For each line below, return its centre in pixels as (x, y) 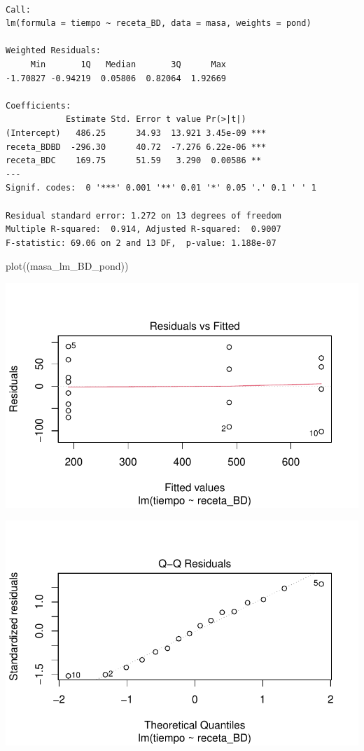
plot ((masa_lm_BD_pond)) (67, 266)
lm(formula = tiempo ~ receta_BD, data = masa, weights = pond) (159, 23)
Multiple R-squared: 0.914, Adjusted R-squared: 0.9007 (143, 229)
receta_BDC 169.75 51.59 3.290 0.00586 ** (134, 161)
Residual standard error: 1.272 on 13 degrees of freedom (143, 215)
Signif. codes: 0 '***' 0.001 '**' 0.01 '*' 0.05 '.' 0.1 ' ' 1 (161, 188)
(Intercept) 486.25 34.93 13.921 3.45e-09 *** (136, 133)
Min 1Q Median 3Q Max (128, 64)
